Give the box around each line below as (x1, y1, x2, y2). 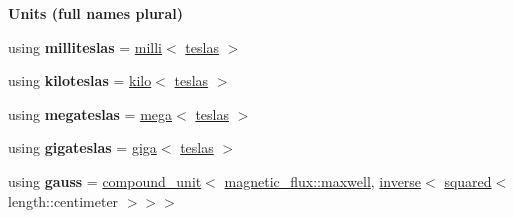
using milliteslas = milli (8, 36, 163, 57)
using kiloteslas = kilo (8, 70, 152, 91)
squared (444, 170, 492, 191)
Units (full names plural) (8, 3, 184, 23)
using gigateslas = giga (8, 137, 157, 158)
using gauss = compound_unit (8, 170, 202, 191)
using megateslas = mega (8, 103, 173, 124)
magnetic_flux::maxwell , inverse (224, 170, 422, 191)
